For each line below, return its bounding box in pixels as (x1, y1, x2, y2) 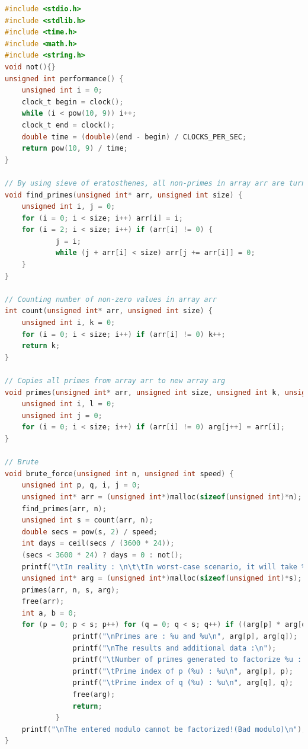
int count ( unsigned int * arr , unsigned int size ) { (5, 307, 213, 315)
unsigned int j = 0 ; (21, 411, 102, 420)
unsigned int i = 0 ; (21, 86, 102, 95)
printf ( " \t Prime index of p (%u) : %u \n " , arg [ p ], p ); (72, 667, 293, 675)
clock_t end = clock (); (21, 120, 115, 129)
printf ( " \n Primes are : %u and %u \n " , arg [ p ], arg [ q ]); (72, 632, 298, 641)
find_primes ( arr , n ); (21, 504, 107, 513)
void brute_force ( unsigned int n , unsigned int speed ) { (5, 469, 234, 478)
